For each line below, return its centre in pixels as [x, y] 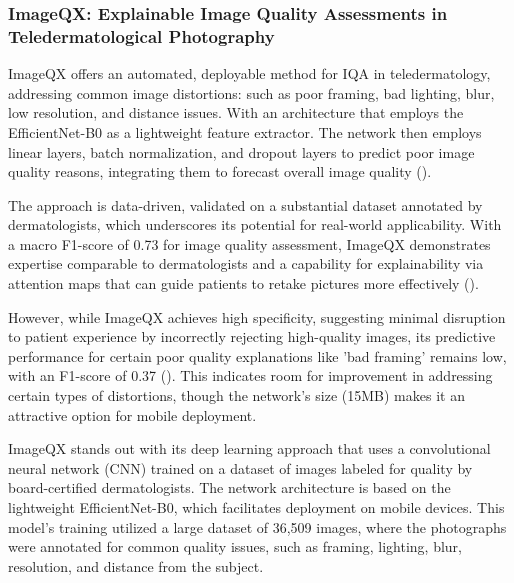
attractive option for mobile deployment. [132, 414]
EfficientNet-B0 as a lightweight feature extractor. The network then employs [245, 131]
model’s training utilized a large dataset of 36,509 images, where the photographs [257, 526]
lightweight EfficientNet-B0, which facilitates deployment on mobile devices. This [256, 507]
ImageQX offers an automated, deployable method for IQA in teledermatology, [249, 73]
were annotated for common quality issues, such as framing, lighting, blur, [235, 546]
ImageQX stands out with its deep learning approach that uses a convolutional [249, 448]
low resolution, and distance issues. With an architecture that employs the [236, 112]
